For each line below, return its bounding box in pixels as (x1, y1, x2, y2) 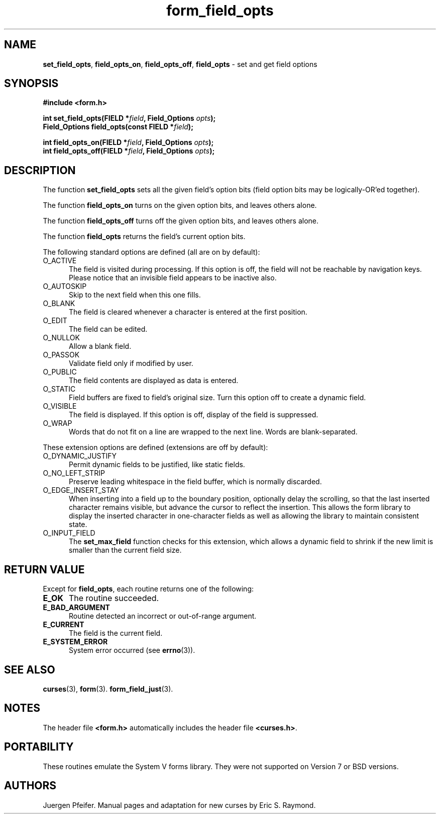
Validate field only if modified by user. (69, 359, 193, 368)
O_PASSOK (43, 350, 80, 359)
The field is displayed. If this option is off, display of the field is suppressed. (69, 410, 318, 419)
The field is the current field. (69, 629, 163, 638)
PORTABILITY (4, 740, 74, 754)
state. (69, 520, 87, 529)
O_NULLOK (43, 333, 80, 342)
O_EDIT (43, 316, 67, 325)
